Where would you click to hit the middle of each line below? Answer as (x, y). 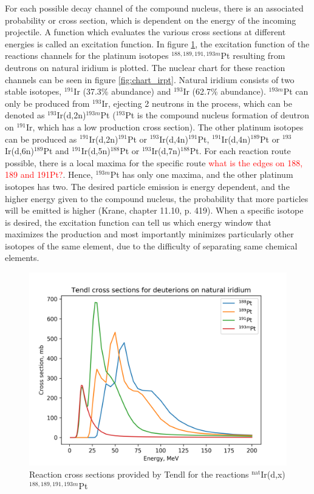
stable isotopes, (33, 91)
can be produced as (41, 139)
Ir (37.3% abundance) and (122, 91)
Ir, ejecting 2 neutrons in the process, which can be (197, 103)
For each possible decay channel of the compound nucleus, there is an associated (154, 8)
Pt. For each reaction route (240, 151)
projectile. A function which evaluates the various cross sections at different (145, 32)
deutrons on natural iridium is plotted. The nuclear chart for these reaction (145, 67)
